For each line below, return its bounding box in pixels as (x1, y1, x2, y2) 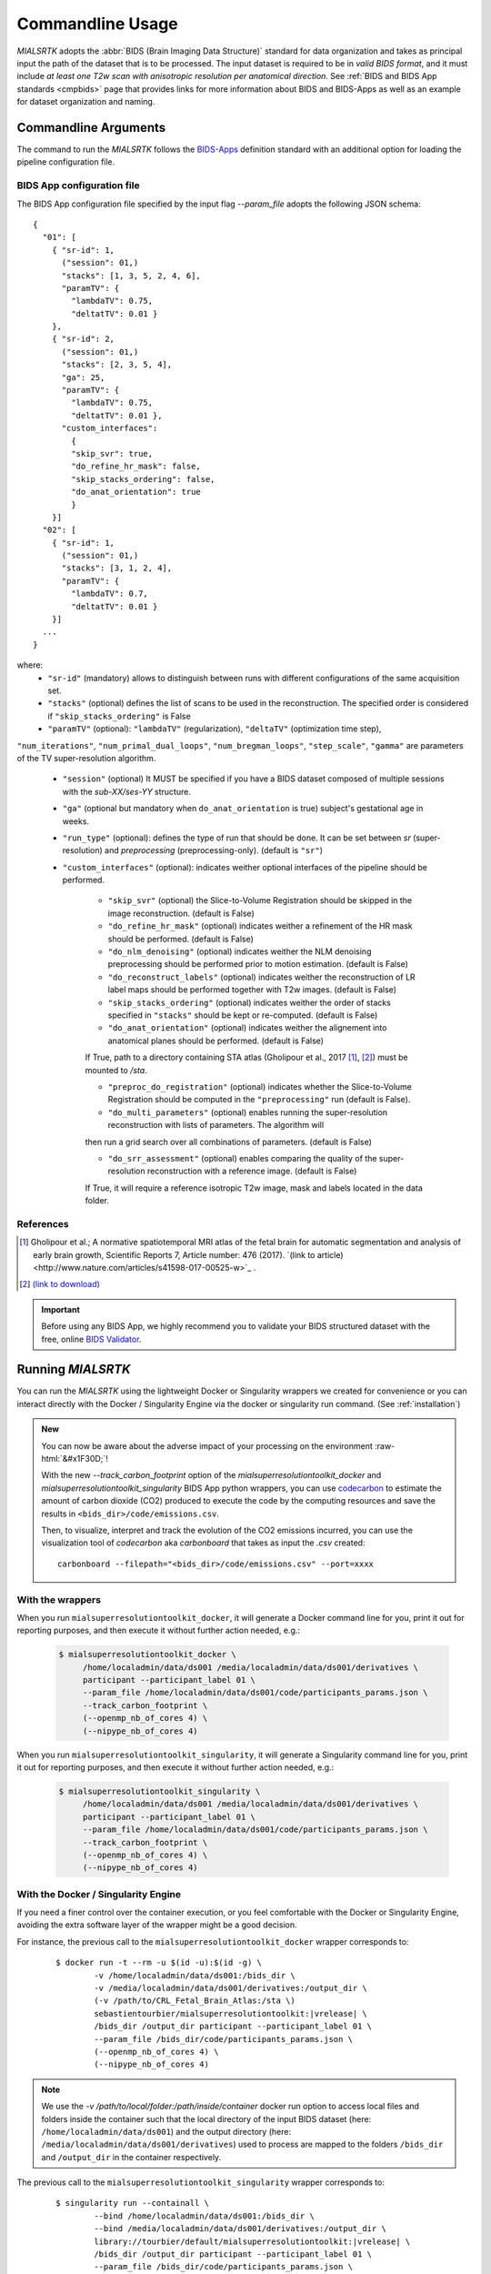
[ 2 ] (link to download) (19, 1279, 100, 1290)
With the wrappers (16, 1593, 102, 1605)
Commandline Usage (16, 14, 179, 34)
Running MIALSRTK (16, 1362, 131, 1377)
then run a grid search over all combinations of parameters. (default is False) (85, 1136, 373, 1147)
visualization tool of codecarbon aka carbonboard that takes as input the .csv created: (41, 1537, 366, 1548)
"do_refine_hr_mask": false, (71, 461, 202, 472)
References (16, 1217, 69, 1230)
